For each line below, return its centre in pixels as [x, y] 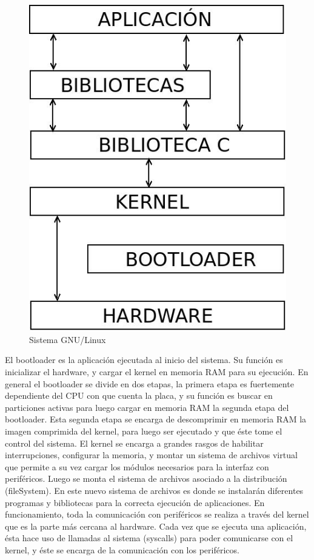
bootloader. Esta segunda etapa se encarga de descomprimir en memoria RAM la [156, 419]
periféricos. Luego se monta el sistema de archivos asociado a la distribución [146, 478]
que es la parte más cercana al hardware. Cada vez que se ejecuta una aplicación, [156, 526]
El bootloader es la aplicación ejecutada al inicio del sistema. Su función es [144, 360]
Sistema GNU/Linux [68, 339]
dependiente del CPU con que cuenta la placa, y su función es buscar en [139, 395]
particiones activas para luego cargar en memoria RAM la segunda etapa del [147, 407]
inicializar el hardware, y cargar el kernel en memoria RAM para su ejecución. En [157, 372]
